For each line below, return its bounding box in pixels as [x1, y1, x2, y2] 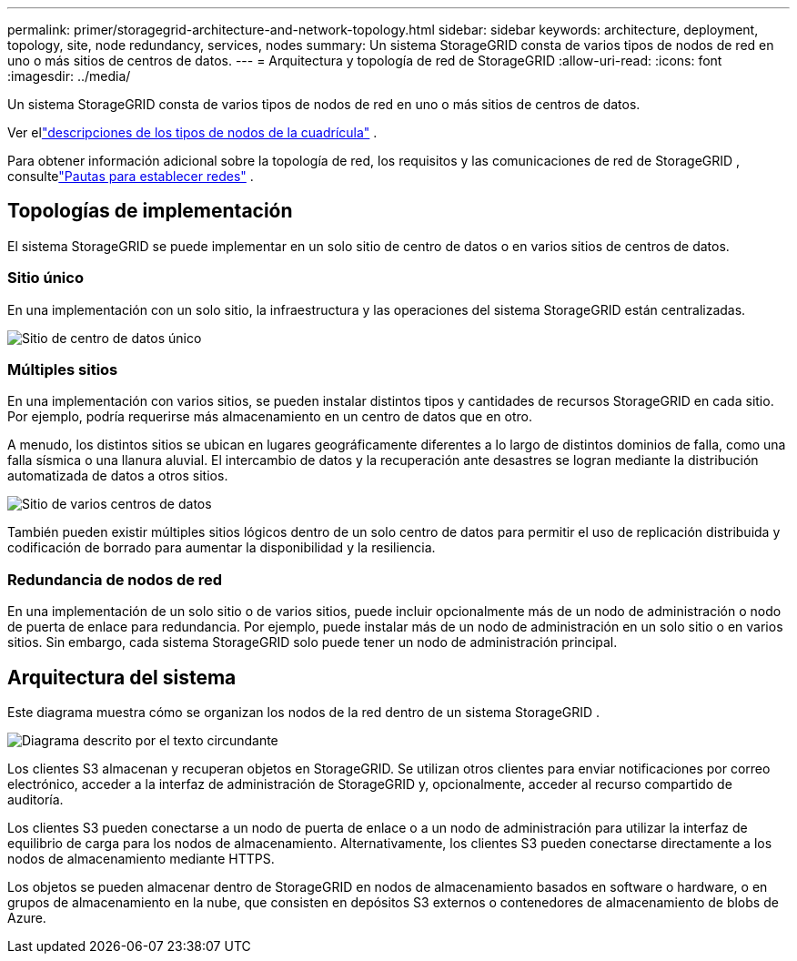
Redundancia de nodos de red [7, 570, 223, 589]
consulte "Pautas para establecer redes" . [7, 168, 254, 184]
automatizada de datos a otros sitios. [7, 468, 228, 484]
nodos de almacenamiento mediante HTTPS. [7, 850, 275, 866]
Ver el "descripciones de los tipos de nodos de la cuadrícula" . [7, 125, 378, 140]
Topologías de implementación [7, 199, 293, 223]
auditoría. [7, 791, 64, 807]
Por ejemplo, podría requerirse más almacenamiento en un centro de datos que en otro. [7, 409, 532, 425]
